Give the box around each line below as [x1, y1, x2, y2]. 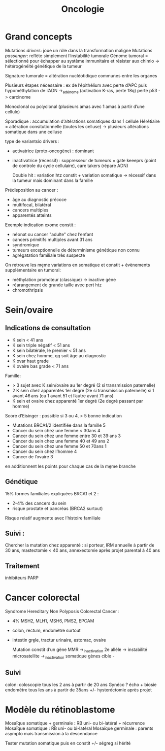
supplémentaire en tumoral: [5, 267, 61, 273]
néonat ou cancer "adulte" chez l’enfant [12, 231, 94, 237]
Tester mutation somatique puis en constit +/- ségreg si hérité [5, 740, 131, 746]
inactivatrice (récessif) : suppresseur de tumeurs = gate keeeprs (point [12, 157, 157, 163]
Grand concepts [5, 31, 72, 42]
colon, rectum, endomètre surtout [12, 627, 81, 634]
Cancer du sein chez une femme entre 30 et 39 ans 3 [12, 433, 121, 439]
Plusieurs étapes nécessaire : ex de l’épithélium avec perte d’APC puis [5, 82, 147, 88]
